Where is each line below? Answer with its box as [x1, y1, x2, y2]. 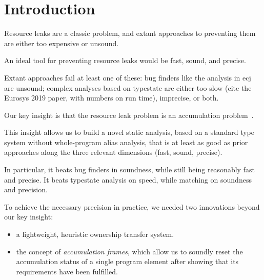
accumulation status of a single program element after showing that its [16, 256, 239, 267]
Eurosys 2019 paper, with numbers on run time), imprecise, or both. [4, 92, 219, 103]
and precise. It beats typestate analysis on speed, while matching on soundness [4, 174, 252, 185]
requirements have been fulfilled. [16, 266, 118, 276]
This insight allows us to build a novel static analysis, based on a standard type [4, 127, 255, 137]
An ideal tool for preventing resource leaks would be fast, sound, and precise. [4, 55, 246, 66]
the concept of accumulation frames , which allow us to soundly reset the [16, 246, 243, 256]
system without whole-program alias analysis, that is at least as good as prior [4, 136, 248, 147]
